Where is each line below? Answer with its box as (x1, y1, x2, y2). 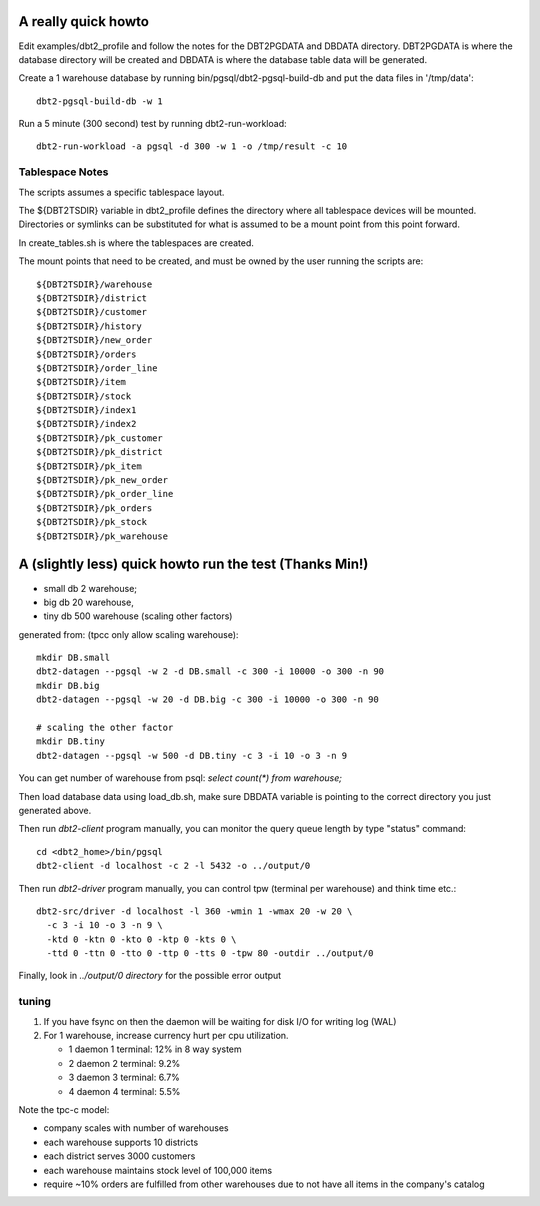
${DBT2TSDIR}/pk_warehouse (36, 530, 169, 542)
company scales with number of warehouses (43, 1122, 229, 1134)
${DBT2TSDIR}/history (36, 320, 142, 332)
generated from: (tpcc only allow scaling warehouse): (18, 628, 239, 640)
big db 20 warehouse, (43, 596, 134, 608)
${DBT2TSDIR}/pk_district (36, 446, 164, 458)
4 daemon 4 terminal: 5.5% (68, 1085, 181, 1097)
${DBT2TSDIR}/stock (36, 390, 132, 402)
